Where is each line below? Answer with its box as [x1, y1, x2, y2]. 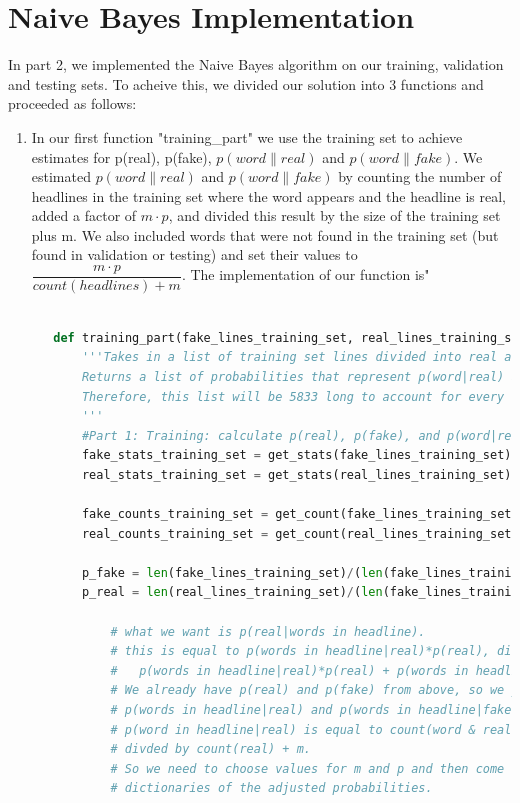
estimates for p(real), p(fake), [31, 146, 212, 167]
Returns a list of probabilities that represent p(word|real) [81, 369, 505, 384]
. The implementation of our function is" [181, 264, 430, 285]
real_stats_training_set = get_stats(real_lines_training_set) [81, 467, 512, 482]
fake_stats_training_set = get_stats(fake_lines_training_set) [81, 448, 512, 463]
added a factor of [31, 205, 137, 226]
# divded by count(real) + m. [110, 742, 311, 757]
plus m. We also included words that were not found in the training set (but [31, 224, 499, 245]
